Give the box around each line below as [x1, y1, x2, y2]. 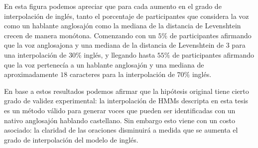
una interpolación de [4, 49, 67, 60]
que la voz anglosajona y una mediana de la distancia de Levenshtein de [4, 40, 224, 50]
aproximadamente [4, 69, 58, 79]
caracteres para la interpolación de [69, 69, 175, 79]
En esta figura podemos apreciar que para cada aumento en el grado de [4, 1, 222, 11]
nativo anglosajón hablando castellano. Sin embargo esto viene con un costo [4, 115, 235, 125]
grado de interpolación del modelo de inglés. [4, 134, 138, 145]
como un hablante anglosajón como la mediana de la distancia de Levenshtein [4, 20, 241, 31]
